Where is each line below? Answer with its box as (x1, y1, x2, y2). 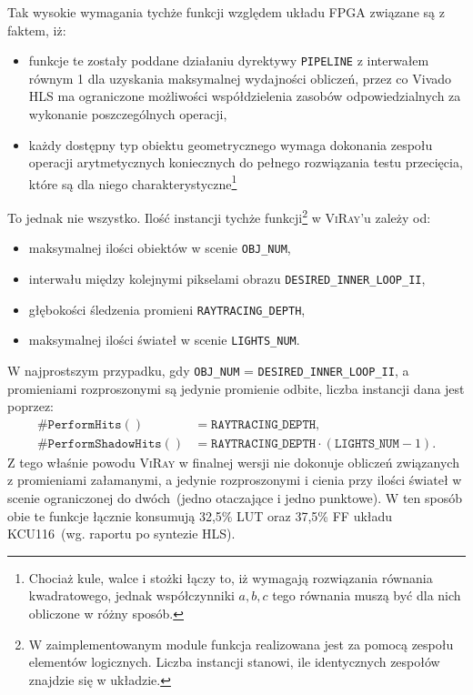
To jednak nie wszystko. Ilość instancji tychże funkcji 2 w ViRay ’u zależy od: (7, 206, 431, 227)
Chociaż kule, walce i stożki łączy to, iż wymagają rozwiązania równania (28, 568, 433, 587)
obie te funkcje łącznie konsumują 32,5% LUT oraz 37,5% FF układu (7, 506, 393, 525)
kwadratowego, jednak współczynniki (28, 586, 235, 605)
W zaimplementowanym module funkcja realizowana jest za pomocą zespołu (28, 634, 454, 653)
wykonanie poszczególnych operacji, (28, 105, 227, 124)
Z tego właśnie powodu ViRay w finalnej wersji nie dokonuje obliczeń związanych (7, 452, 459, 471)
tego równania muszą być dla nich (272, 586, 461, 605)
